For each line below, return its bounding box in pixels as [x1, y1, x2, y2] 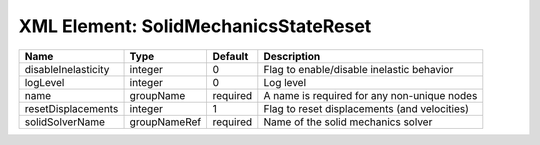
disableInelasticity [24, 62, 110, 76]
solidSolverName [24, 115, 105, 129]
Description [263, 49, 321, 63]
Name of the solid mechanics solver [263, 115, 433, 129]
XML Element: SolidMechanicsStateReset [18, 15, 372, 37]
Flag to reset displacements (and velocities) [263, 101, 470, 115]
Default [212, 49, 249, 63]
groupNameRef [129, 115, 202, 129]
